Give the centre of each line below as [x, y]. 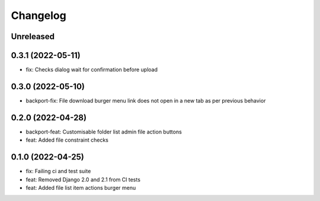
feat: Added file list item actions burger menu [81, 187]
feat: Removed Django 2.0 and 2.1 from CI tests [83, 179]
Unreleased [33, 36]
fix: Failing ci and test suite [58, 171]
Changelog [39, 15]
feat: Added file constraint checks [67, 140]
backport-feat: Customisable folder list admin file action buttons [104, 132]
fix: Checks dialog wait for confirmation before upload [92, 70]
